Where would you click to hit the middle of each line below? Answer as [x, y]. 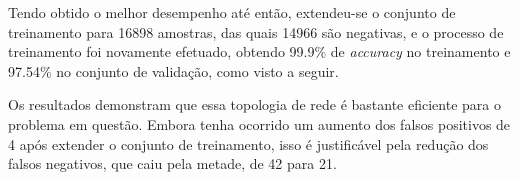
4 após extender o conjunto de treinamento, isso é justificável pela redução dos [248, 143]
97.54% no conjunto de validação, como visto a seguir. [173, 70]
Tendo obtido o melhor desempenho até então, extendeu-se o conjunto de [232, 12]
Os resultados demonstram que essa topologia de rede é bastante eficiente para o [254, 104]
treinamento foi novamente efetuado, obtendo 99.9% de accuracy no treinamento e [259, 51]
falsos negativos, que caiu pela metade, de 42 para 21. [172, 163]
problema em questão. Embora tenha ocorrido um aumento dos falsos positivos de [259, 123]
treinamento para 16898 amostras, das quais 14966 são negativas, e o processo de [256, 31]
